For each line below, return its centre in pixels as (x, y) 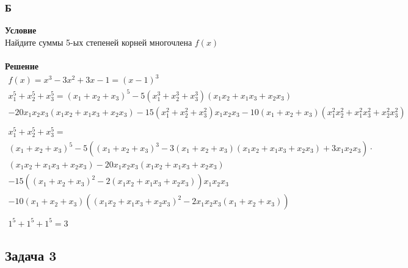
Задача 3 (31, 256)
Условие (21, 30)
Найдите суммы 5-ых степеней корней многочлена (99, 42)
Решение (22, 66)
